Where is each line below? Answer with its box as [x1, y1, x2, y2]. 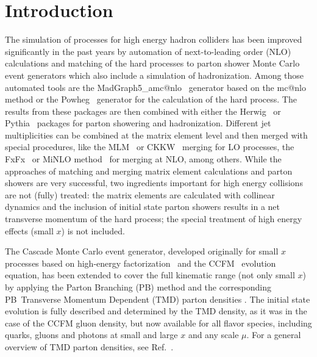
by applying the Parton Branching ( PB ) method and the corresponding [5, 281, 272, 293]
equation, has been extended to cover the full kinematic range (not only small [5, 269, 295, 281]
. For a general [246, 328, 301, 341]
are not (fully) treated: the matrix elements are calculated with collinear [5, 188, 275, 201]
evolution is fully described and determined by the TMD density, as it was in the [5, 305, 307, 317]
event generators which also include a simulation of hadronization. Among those [5, 68, 304, 81]
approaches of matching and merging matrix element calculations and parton [5, 164, 293, 177]
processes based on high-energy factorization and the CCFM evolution [5, 256, 276, 269]
